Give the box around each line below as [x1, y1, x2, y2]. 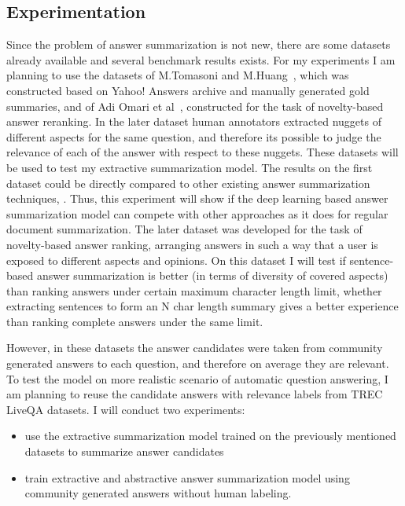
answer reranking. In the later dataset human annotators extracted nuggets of [6, 113, 381, 130]
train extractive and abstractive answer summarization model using [24, 469, 350, 486]
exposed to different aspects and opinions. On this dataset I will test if [6, 251, 346, 268]
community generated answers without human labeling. [24, 485, 292, 501]
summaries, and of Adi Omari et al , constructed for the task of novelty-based [6, 97, 384, 114]
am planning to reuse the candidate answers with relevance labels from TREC [6, 386, 383, 402]
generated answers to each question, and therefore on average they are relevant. [6, 355, 389, 372]
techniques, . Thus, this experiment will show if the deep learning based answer [6, 190, 388, 207]
